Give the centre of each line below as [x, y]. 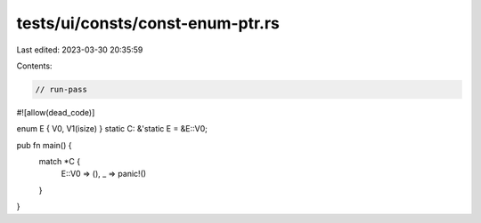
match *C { [59, 162]
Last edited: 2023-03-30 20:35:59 [80, 50]
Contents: [34, 66]
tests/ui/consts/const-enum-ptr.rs [148, 23]
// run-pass [61, 89]
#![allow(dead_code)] [56, 112]
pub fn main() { [44, 145]
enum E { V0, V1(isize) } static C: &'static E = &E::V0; [112, 129]
